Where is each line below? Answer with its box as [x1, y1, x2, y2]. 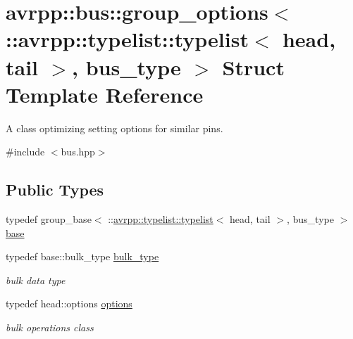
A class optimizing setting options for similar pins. [6, 120, 223, 135]
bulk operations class [6, 320, 94, 335]
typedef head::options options [6, 296, 132, 311]
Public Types [6, 179, 104, 200]
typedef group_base [6, 212, 92, 226]
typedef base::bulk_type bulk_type [6, 249, 159, 264]
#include [6, 144, 45, 159]
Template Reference [6, 79, 204, 108]
